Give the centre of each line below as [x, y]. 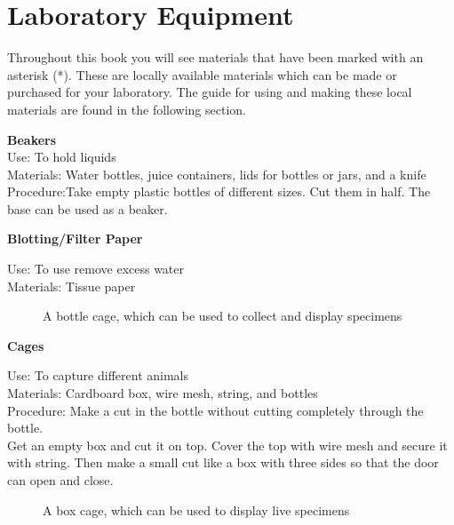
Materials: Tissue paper [72, 286]
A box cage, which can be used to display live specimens [196, 509]
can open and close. [60, 480]
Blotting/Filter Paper [75, 239]
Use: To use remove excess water [96, 269]
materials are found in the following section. [127, 109]
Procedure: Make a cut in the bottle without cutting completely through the [215, 410]
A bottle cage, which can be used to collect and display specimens [223, 316]
